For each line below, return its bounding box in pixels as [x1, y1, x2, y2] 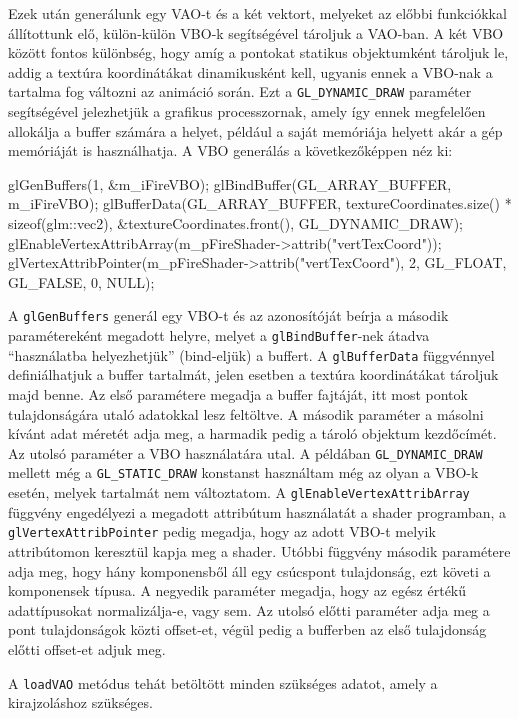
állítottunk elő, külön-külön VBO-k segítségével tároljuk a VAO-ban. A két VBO [8, 22, 504, 43]
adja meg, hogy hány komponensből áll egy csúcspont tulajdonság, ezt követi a [8, 560, 491, 581]
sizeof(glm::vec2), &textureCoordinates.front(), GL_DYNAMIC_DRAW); [8, 213, 464, 233]
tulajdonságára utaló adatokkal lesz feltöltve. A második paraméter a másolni [8, 403, 484, 424]
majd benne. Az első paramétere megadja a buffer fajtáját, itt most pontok [8, 383, 468, 404]
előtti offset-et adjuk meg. [8, 638, 166, 659]
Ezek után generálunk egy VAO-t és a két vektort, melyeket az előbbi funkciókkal [8, 3, 507, 23]
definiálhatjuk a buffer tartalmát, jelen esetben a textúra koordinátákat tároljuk [8, 364, 499, 385]
